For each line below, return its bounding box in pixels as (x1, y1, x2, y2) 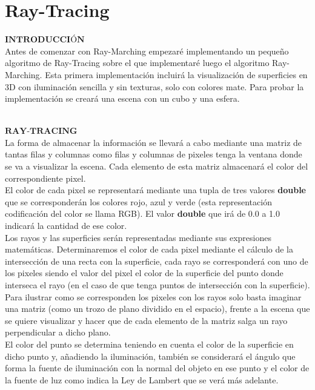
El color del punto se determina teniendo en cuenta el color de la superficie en (5, 337, 294, 350)
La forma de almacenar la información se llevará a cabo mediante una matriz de (5, 136, 302, 148)
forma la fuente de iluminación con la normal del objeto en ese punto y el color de (5, 362, 310, 374)
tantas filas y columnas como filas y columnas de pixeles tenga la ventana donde (5, 148, 302, 160)
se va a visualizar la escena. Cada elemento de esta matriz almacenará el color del (5, 160, 308, 173)
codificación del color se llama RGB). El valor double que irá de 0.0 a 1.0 (5, 207, 280, 220)
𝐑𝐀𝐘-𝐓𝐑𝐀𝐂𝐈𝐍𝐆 (5, 127, 78, 136)
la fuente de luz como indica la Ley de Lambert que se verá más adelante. (5, 373, 279, 386)
